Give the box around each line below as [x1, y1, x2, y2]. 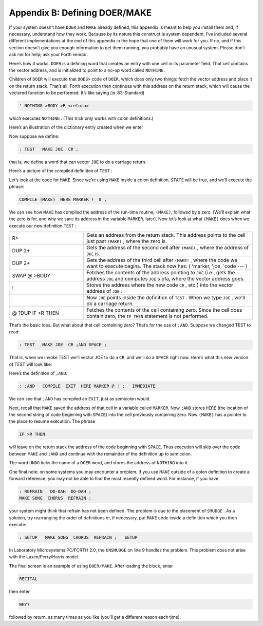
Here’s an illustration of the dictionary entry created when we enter [9, 124, 144, 130]
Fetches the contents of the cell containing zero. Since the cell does [86, 307, 242, 314]
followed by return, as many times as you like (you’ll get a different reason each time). [9, 614, 181, 620]
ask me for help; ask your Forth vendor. [9, 52, 88, 57]
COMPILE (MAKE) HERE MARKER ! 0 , [19, 196, 107, 202]
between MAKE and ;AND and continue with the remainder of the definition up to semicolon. [9, 451, 192, 456]
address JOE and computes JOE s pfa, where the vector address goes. [86, 275, 245, 282]
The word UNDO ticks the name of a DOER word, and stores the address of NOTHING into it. [9, 460, 189, 466]
